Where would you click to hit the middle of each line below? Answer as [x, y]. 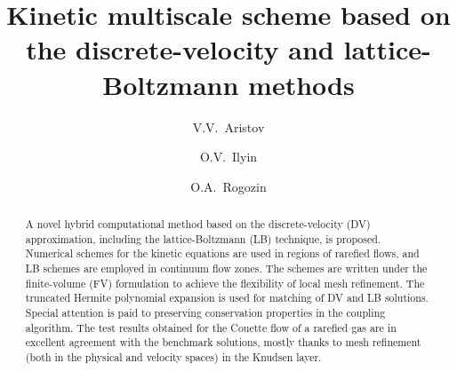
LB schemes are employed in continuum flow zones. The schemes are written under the [226, 268]
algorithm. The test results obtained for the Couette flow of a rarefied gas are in [211, 327]
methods [301, 84]
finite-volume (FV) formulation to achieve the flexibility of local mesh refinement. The [225, 283]
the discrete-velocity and [180, 49]
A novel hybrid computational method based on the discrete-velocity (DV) [198, 224]
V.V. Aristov [228, 126]
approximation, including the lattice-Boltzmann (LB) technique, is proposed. [203, 238]
